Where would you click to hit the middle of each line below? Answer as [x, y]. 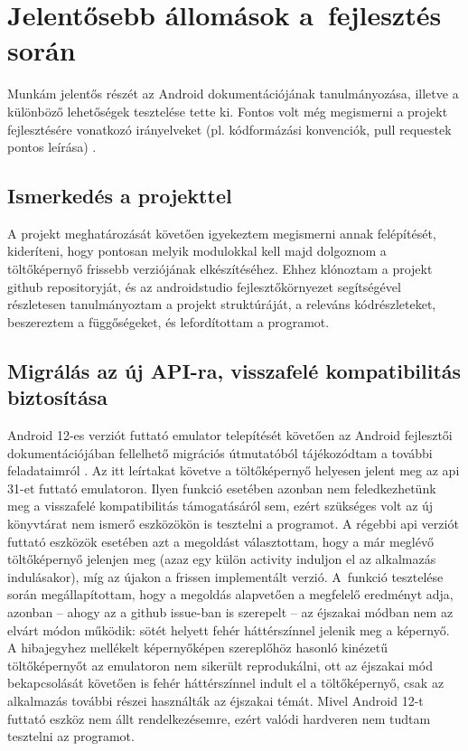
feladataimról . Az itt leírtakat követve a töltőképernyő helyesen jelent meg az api [234, 470]
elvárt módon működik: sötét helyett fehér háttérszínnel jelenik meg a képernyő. [229, 629]
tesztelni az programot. [71, 736]
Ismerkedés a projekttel [120, 196]
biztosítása [57, 397]
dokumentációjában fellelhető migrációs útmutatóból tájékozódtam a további [220, 452]
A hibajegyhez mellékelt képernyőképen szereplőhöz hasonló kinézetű [197, 648]
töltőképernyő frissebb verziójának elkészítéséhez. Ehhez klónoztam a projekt [220, 269]
